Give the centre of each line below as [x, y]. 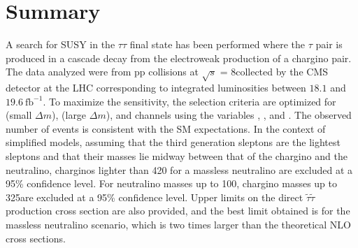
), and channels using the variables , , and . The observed [229, 115]
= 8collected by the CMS [274, 72]
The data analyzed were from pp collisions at [102, 72]
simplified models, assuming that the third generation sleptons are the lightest [173, 142]
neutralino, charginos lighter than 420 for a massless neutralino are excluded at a [179, 169]
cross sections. [36, 238]
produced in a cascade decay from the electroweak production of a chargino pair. [179, 58]
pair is [329, 44]
